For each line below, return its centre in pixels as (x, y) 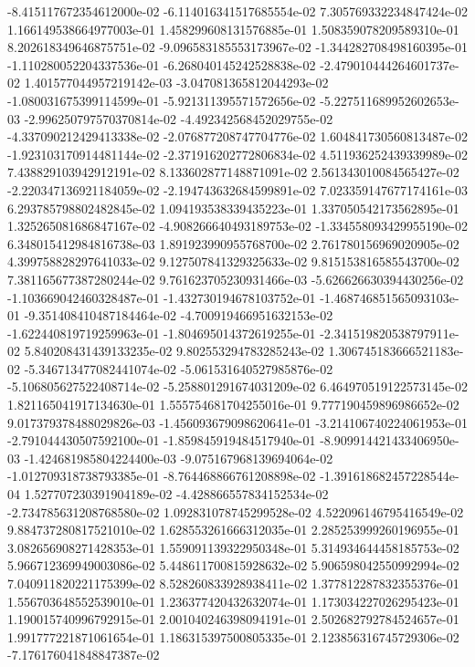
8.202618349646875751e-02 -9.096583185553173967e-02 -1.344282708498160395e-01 (237, 47)
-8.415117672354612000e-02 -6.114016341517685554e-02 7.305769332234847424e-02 (237, 11)
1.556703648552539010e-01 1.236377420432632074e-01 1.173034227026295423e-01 (233, 601)
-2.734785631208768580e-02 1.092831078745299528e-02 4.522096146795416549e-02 (236, 511)
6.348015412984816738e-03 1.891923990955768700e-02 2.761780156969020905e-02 (233, 243)
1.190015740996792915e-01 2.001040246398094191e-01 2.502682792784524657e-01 (233, 619)
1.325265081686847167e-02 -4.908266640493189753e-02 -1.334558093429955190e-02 (237, 226)
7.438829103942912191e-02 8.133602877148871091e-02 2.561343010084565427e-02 (233, 172)
